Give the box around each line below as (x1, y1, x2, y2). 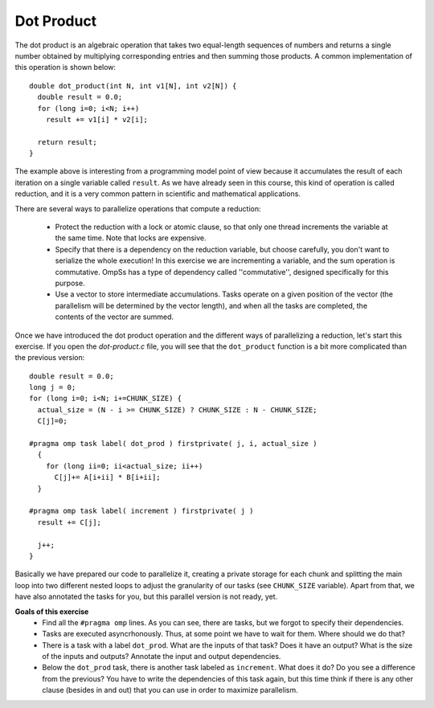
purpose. (55, 278, 85, 288)
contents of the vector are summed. (55, 312, 174, 321)
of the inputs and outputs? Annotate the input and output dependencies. (42, 652, 281, 661)
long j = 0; (29, 383, 76, 392)
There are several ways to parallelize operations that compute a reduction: (14, 203, 261, 213)
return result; (37, 137, 97, 146)
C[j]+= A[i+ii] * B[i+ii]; (54, 473, 161, 482)
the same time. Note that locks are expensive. (55, 233, 207, 243)
